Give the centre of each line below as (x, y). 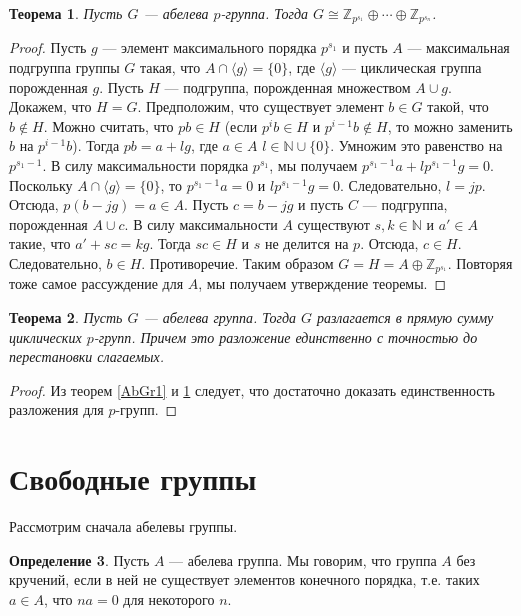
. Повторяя (480, 262)
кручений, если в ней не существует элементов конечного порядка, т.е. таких (244, 579)
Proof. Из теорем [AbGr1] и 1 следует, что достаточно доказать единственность (252, 389)
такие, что (40, 243)
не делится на (306, 243)
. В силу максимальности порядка (145, 165)
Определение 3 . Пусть (79, 559)
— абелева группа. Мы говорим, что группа (303, 559)
